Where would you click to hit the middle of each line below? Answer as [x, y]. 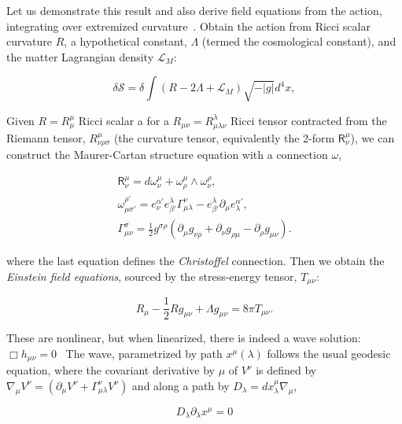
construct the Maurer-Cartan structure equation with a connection [167, 154]
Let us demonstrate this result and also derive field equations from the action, [194, 10]
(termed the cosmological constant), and [299, 41]
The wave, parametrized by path [144, 353]
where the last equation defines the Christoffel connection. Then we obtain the [195, 261]
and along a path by [181, 385]
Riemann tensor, [46, 137]
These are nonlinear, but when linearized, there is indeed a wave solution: [184, 338]
